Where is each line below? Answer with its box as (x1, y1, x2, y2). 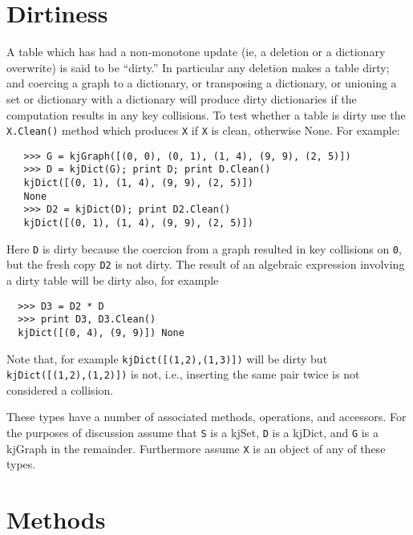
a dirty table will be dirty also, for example (6, 272, 219, 288)
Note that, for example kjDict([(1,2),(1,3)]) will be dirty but (6, 350, 328, 367)
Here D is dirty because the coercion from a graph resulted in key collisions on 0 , (6, 240, 402, 257)
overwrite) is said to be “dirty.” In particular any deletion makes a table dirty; (6, 59, 390, 75)
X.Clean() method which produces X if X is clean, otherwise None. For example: (6, 122, 400, 139)
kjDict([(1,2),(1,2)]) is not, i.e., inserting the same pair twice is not (6, 366, 360, 383)
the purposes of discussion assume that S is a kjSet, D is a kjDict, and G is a (6, 424, 379, 441)
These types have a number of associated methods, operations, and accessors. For (6, 408, 407, 425)
